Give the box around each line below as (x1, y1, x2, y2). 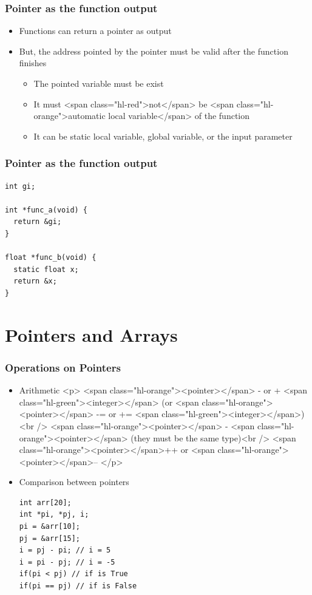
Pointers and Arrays (5, 322, 178, 347)
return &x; (13, 277, 57, 286)
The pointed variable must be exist (33, 77, 164, 89)
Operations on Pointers (5, 359, 121, 375)
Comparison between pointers (19, 475, 129, 488)
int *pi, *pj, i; (19, 510, 89, 519)
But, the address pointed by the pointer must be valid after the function (19, 44, 288, 57)
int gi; (5, 182, 36, 191)
